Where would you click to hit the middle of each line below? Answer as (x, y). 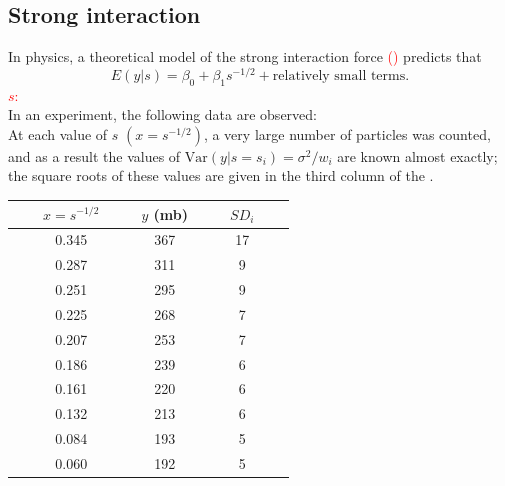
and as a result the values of (94, 155)
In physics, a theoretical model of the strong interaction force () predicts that (245, 56)
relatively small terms (339, 75)
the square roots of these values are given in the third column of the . (221, 175)
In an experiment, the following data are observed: (162, 114)
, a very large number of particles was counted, (347, 133)
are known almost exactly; (417, 155)
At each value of (58, 133)
